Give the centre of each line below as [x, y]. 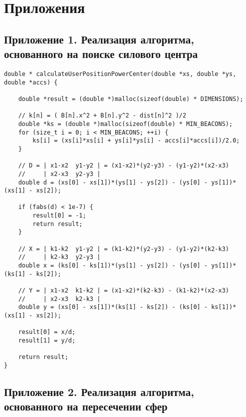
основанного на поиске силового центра [101, 54]
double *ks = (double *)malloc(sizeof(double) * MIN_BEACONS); [125, 124]
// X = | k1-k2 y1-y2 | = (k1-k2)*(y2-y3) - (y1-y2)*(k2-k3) [124, 249]
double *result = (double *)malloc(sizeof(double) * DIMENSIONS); [131, 99]
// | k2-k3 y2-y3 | [59, 257]
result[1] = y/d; [47, 340]
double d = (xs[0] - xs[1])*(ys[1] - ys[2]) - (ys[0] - [113, 182]
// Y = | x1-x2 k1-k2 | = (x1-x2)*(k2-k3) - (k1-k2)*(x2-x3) [124, 291]
